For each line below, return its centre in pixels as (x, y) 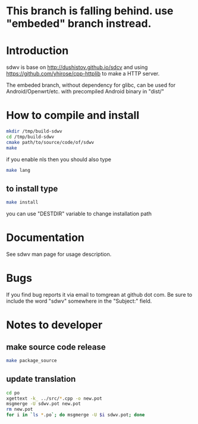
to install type (32, 189)
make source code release (56, 347)
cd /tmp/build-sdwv (30, 137)
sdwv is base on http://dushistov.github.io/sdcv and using (77, 67)
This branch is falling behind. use (90, 11)
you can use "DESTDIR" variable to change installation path (79, 214)
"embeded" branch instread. (79, 23)
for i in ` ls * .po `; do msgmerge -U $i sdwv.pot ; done (76, 415)
